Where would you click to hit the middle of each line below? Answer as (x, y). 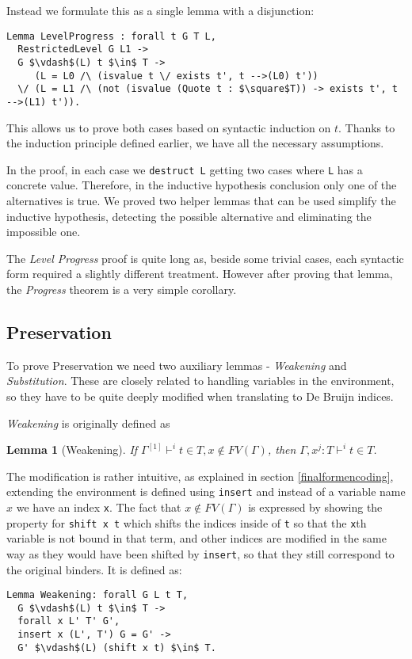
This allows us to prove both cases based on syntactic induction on (169, 127)
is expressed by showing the (315, 507)
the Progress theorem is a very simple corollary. (122, 289)
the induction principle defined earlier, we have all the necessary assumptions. (195, 143)
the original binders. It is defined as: (94, 569)
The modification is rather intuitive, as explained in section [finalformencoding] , (200, 476)
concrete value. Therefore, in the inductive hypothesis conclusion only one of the (202, 185)
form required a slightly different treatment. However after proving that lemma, (200, 274)
